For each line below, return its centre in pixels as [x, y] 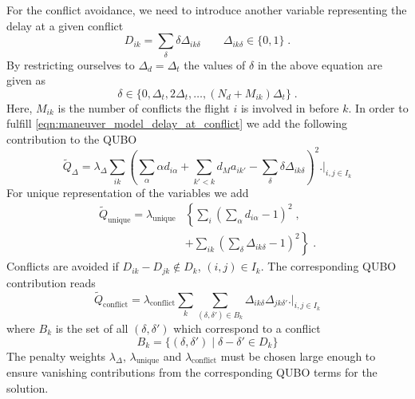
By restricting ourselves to [71, 64]
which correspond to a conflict [247, 328]
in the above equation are [320, 64]
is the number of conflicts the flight [144, 107]
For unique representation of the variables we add [128, 192]
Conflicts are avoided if [63, 266]
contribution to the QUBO [72, 138]
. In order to [378, 107]
